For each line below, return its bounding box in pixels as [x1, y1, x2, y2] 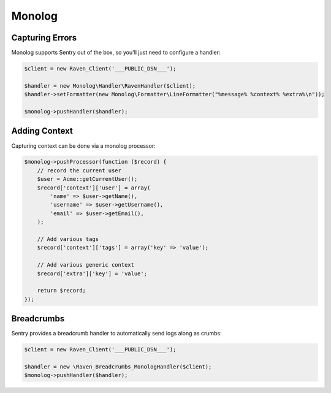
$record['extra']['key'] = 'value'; [37, 270, 147, 277]
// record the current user [37, 167, 122, 174]
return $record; [37, 287, 86, 294]
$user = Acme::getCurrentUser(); [37, 175, 138, 183]
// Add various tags [37, 236, 99, 242]
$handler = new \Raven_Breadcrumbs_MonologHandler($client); [24, 364, 212, 370]
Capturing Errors [11, 32, 77, 43]
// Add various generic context [37, 261, 135, 269]
